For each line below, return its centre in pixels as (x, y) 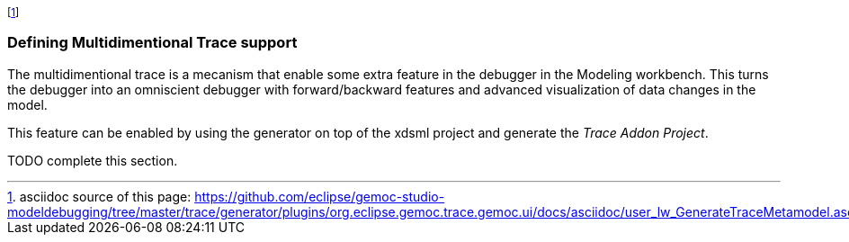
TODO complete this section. (93, 160)
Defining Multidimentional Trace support (152, 43)
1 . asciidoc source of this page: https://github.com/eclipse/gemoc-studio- (226, 196)
